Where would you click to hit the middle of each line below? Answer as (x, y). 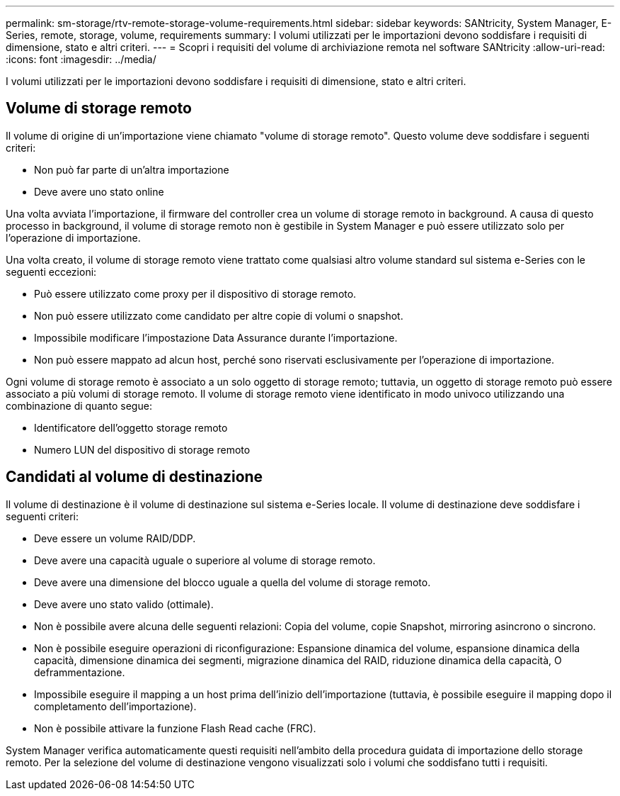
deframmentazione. (80, 672)
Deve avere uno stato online (99, 191)
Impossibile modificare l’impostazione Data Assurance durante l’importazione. (216, 337)
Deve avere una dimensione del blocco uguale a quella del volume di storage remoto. (232, 582)
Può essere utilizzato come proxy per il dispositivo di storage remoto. (195, 293)
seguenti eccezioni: (51, 271)
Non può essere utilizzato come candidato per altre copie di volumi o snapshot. (219, 315)
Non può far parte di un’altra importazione (132, 169)
